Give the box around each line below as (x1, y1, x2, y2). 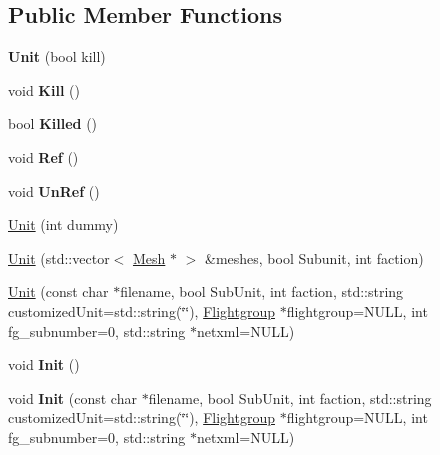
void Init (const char (8, 387, 137, 408)
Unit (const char (8, 281, 109, 302)
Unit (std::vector (8, 247, 110, 268)
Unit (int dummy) (8, 214, 119, 235)
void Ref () (8, 146, 79, 167)
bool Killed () (8, 113, 98, 134)
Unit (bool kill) (8, 46, 106, 67)
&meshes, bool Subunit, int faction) (204, 247, 424, 268)
